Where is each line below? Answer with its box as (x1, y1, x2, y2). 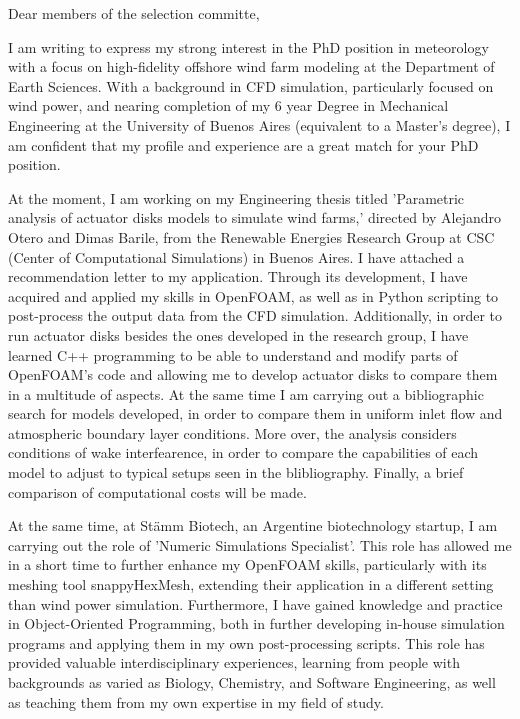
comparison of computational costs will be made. (8, 481, 307, 502)
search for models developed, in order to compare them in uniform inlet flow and (8, 403, 503, 424)
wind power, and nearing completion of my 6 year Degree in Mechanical (8, 95, 449, 116)
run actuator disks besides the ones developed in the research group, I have (8, 324, 469, 345)
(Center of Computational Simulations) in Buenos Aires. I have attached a (8, 246, 465, 267)
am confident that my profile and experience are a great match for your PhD (8, 134, 479, 155)
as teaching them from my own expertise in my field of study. (8, 691, 384, 712)
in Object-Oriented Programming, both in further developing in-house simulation (8, 613, 505, 634)
